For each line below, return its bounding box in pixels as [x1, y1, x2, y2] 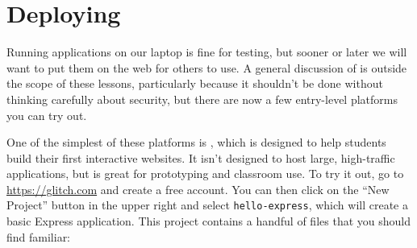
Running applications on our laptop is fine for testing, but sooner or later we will [6, 43, 407, 60]
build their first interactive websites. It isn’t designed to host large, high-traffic [6, 149, 395, 166]
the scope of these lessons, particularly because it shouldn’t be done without [6, 75, 383, 92]
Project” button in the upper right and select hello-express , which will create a [6, 196, 408, 213]
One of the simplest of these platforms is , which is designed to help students [6, 134, 386, 151]
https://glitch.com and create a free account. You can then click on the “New [6, 180, 390, 197]
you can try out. [6, 106, 87, 123]
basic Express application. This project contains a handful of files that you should [6, 213, 411, 229]
